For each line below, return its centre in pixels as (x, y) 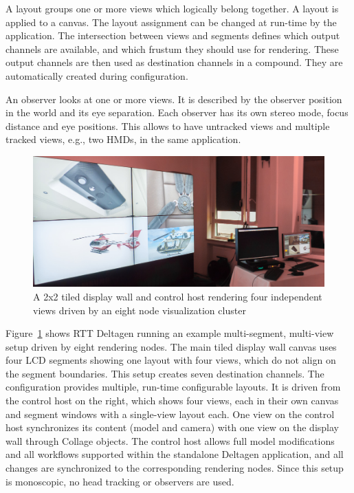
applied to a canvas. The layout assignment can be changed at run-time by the (171, 22)
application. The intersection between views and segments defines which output (173, 35)
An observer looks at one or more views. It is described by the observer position (174, 99)
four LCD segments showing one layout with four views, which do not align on (171, 360)
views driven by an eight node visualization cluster (140, 310)
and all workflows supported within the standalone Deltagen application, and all (175, 454)
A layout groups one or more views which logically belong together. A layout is (172, 8)
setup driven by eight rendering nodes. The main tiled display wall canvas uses (171, 346)
